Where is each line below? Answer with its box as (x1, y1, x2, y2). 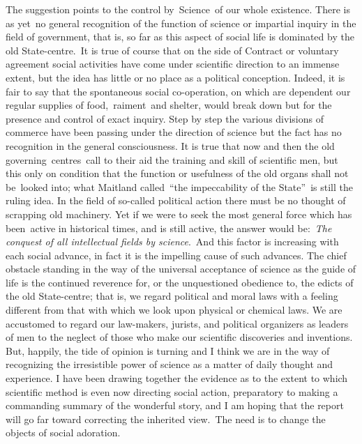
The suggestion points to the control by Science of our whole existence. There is (6, 2, 350, 16)
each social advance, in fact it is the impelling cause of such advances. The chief (6, 247, 347, 262)
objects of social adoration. (6, 425, 121, 440)
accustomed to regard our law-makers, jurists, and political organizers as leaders (6, 316, 349, 330)
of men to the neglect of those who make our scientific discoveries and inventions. (6, 330, 353, 344)
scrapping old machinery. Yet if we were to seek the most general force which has (6, 206, 352, 221)
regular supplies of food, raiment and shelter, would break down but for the (6, 98, 332, 112)
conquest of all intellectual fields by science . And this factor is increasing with (6, 234, 339, 249)
